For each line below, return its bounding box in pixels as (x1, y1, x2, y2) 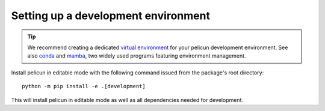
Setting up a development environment (11, 9, 211, 22)
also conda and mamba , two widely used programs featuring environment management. (27, 52, 246, 59)
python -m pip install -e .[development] (22, 83, 146, 90)
